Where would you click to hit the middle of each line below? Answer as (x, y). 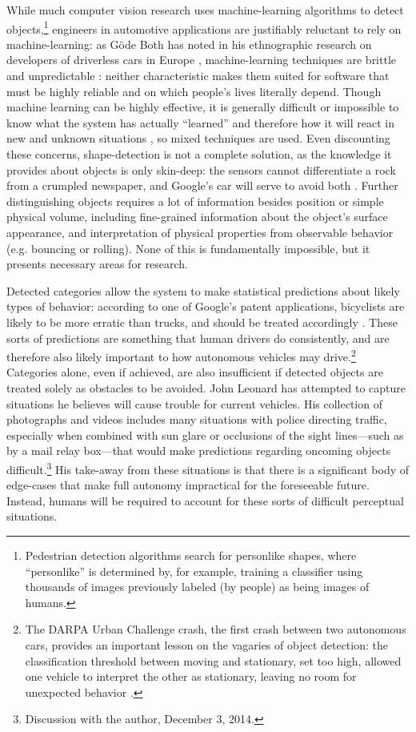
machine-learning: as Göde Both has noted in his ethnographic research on (189, 44)
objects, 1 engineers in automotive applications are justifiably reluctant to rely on (204, 27)
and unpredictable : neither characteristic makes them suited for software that (198, 76)
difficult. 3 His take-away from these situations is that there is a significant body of (208, 468)
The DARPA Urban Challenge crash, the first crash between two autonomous (216, 629)
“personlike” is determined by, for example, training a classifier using (194, 571)
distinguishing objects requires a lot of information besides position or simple (195, 201)
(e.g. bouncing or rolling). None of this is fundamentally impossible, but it (188, 248)
